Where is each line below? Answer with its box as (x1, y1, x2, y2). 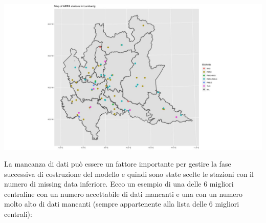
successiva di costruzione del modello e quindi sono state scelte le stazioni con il (4, 168, 254, 179)
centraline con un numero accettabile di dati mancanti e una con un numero (4, 188, 243, 199)
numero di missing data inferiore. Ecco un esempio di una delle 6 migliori (4, 178, 234, 189)
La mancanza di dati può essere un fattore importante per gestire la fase (4, 158, 231, 169)
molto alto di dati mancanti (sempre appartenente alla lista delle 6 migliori (4, 198, 239, 209)
